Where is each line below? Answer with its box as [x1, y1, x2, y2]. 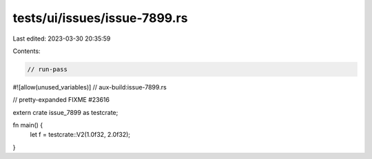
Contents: [12, 47, 41, 55]
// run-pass [27, 65, 68, 73]
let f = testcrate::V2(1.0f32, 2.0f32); [30, 131, 131, 139]
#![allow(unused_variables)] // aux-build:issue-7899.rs [12, 83, 167, 91]
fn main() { [12, 121, 43, 129]
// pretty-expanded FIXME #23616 [12, 96, 110, 104]
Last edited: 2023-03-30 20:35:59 [12, 34, 111, 43]
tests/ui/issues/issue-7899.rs [12, 10, 188, 25]
